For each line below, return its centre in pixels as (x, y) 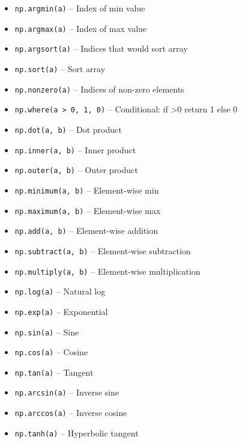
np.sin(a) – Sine (47, 331)
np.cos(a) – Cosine (51, 352)
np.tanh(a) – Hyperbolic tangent (77, 432)
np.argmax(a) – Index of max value (81, 28)
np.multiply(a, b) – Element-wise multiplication (107, 271)
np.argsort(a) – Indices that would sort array (101, 48)
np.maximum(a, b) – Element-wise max (88, 210)
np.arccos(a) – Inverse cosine (71, 413)
